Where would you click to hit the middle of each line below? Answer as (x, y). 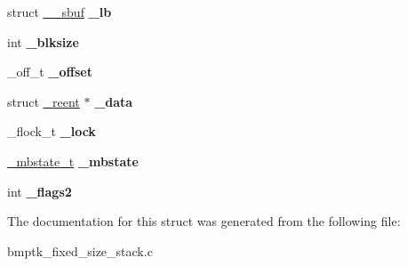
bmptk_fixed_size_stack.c (80, 250)
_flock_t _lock (52, 131)
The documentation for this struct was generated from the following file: (204, 221)
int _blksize (43, 41)
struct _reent (44, 101)
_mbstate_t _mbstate (73, 161)
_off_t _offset (50, 72)
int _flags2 (40, 191)
